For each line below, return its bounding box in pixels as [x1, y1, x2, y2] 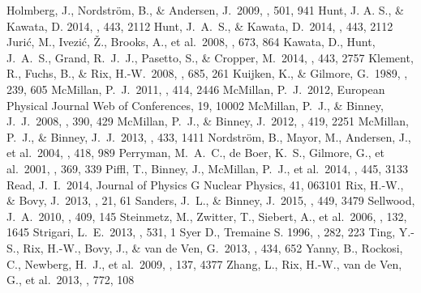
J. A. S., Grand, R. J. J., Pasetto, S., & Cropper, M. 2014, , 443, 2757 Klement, [6, 49, 414, 66]
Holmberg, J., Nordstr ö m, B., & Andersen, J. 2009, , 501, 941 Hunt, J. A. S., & [6, 2, 404, 18]
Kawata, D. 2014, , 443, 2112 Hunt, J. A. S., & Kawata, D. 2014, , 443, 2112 [6, 17, 393, 34]
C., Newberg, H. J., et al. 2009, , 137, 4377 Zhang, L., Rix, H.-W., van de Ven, [6, 255, 402, 272]
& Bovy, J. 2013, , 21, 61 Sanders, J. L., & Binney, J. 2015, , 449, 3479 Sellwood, [6, 192, 415, 209]
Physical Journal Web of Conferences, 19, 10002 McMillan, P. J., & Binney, [6, 96, 384, 113]
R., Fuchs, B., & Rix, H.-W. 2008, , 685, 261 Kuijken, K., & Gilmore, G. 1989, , [6, 65, 408, 82]
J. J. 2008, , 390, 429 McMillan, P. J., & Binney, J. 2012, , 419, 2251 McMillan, [6, 113, 409, 130]
